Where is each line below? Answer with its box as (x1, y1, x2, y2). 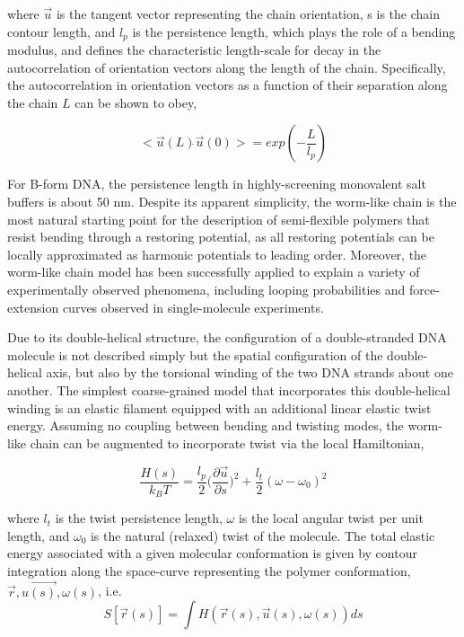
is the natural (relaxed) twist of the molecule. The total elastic (90, 526, 435, 544)
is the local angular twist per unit (238, 509, 424, 527)
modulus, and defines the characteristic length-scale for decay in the (7, 40, 381, 59)
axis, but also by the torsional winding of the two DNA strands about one (46, 363, 453, 382)
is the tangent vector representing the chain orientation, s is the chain (56, 4, 440, 22)
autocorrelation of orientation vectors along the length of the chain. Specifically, (7, 58, 446, 76)
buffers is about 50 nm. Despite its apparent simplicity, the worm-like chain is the (7, 192, 457, 211)
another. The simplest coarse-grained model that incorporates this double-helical (7, 380, 451, 399)
